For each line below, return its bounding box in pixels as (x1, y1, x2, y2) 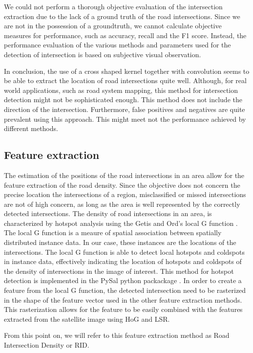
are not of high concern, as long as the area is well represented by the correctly (4, 199, 240, 209)
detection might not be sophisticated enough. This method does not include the (4, 94, 242, 105)
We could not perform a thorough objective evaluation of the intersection (4, 1, 223, 11)
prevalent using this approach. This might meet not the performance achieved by (4, 113, 246, 124)
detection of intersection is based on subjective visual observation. (4, 49, 201, 59)
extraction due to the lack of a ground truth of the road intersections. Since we (4, 11, 240, 21)
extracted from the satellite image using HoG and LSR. (4, 313, 170, 324)
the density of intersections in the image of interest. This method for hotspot (4, 265, 234, 276)
